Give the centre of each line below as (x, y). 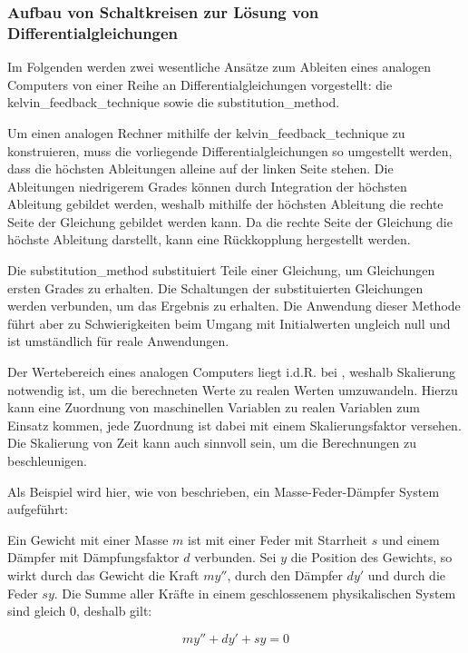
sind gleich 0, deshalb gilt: (80, 611)
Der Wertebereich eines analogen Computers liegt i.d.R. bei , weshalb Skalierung (231, 372)
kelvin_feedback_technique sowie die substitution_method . (174, 102)
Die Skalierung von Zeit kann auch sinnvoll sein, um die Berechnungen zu (212, 443)
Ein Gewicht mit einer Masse (88, 539)
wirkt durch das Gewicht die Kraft (103, 574)
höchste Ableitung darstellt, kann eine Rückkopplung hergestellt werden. (209, 239)
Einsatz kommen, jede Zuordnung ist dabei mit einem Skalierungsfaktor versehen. (234, 425)
